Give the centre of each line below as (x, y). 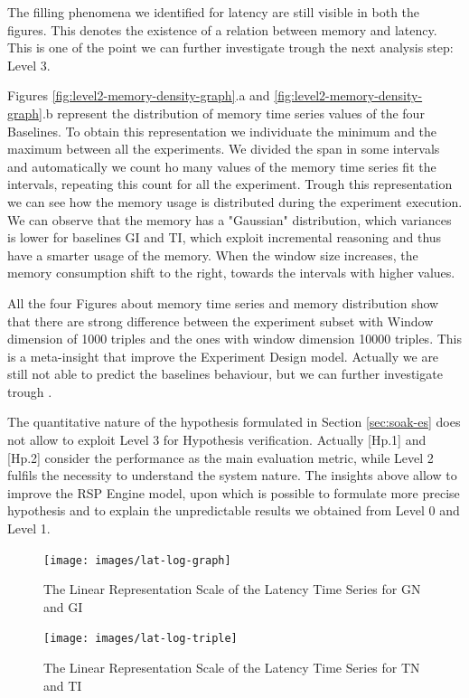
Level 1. (29, 528)
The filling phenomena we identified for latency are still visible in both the (214, 12)
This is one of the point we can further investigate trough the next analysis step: (230, 47)
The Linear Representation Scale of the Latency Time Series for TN (232, 668)
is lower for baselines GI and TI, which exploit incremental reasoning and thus (225, 237)
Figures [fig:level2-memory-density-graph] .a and (139, 95)
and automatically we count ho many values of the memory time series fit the (222, 166)
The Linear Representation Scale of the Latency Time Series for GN (232, 589)
